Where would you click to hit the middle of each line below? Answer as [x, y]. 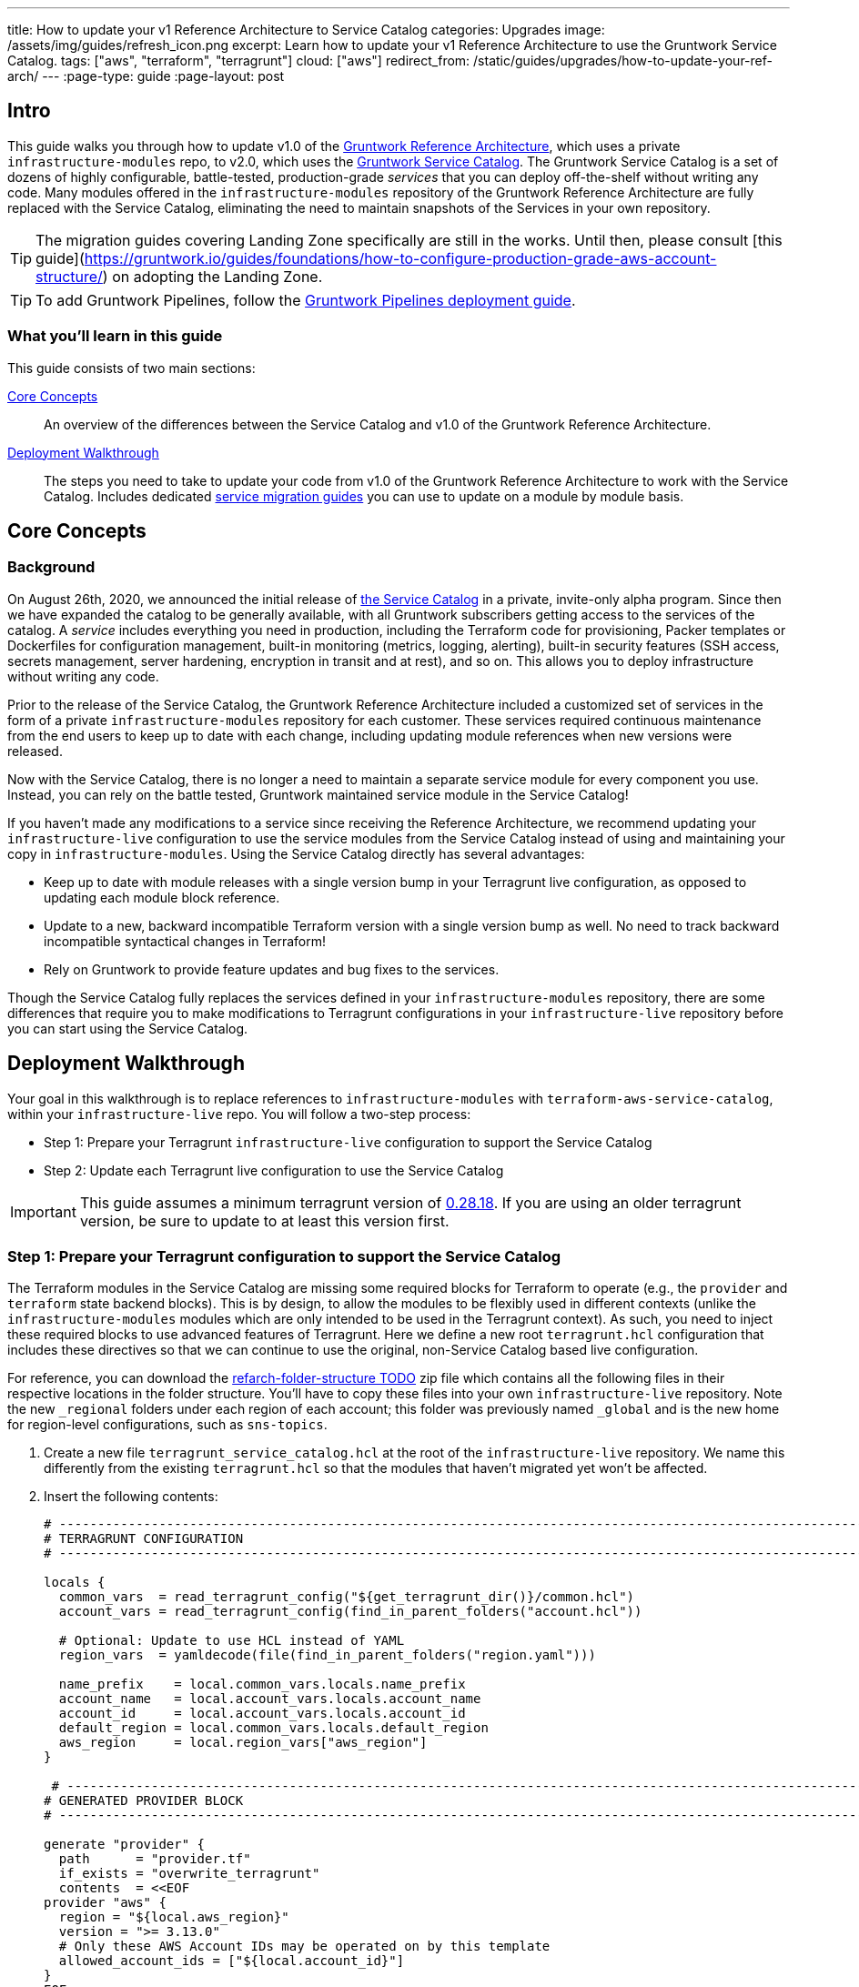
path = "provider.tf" [155, 1859]
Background [51, 567]
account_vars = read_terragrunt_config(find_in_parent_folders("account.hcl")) [350, 1612]
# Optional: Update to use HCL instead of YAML [232, 1641]
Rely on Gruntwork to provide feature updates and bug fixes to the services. [272, 969]
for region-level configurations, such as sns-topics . [167, 1425]
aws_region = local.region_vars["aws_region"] [243, 1743]
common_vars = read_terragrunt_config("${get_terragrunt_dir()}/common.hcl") [347, 1597]
